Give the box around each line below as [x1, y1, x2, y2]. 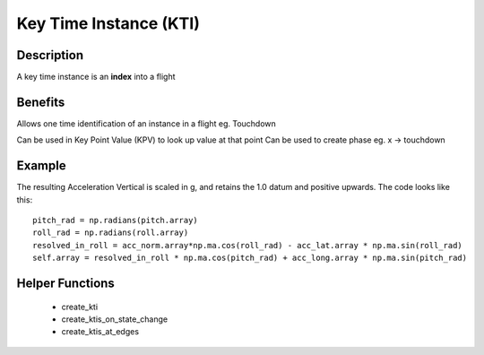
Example [16, 158, 66, 174]
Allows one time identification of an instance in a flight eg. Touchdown [16, 117, 277, 129]
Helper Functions [16, 276, 116, 291]
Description [16, 48, 84, 63]
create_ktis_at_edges [61, 326, 139, 337]
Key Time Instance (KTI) [16, 13, 201, 33]
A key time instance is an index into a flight [16, 72, 176, 82]
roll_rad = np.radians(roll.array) [32, 228, 189, 238]
